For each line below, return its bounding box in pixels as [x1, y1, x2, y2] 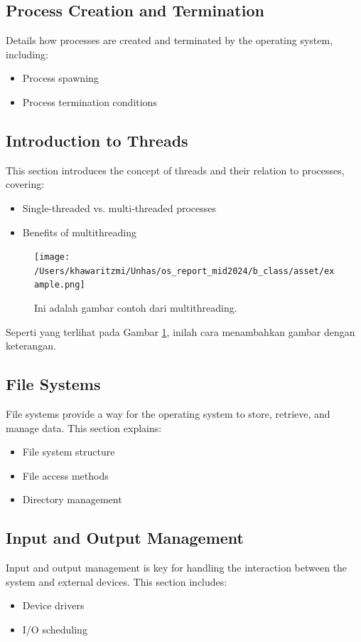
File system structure [22, 444, 115, 459]
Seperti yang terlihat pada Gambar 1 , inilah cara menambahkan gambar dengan [6, 324, 355, 339]
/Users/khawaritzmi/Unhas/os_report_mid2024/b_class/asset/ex [34, 265, 335, 276]
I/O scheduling [22, 622, 87, 637]
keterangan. [6, 338, 56, 353]
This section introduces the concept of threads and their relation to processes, [6, 162, 345, 177]
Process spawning [22, 70, 99, 85]
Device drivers [22, 598, 85, 613]
